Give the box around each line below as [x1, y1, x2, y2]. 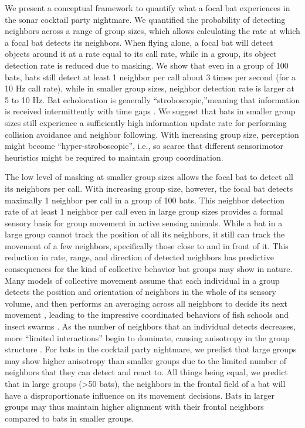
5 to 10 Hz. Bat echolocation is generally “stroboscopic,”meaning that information [5, 93, 300, 106]
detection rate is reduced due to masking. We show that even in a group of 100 [5, 59, 289, 71]
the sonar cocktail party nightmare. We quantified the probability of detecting [5, 13, 286, 25]
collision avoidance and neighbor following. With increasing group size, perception [5, 128, 299, 140]
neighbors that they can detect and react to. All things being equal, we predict [5, 366, 288, 378]
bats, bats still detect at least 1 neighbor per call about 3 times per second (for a [5, 70, 296, 83]
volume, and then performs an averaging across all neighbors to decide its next [5, 297, 288, 309]
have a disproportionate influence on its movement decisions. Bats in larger [5, 389, 274, 401]
